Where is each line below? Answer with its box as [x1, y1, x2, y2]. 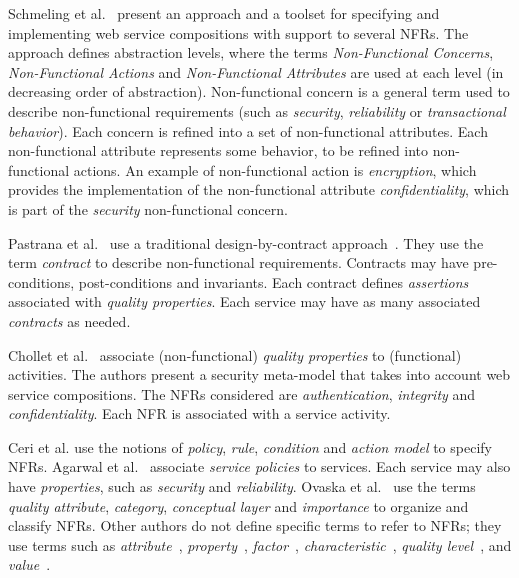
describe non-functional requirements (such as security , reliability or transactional [8, 100, 506, 121]
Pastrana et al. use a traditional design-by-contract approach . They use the [8, 232, 484, 253]
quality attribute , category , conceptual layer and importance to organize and [8, 495, 469, 516]
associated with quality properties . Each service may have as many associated [8, 291, 481, 312]
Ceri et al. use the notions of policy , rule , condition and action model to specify [8, 436, 492, 457]
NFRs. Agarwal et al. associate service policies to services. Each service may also [8, 456, 511, 477]
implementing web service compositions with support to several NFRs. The [8, 22, 469, 43]
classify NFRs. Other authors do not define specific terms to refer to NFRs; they [8, 515, 502, 536]
